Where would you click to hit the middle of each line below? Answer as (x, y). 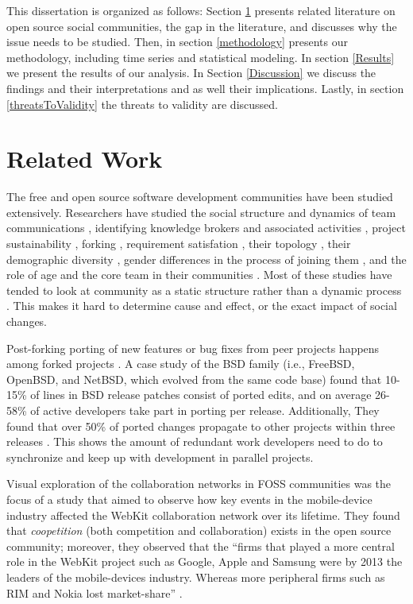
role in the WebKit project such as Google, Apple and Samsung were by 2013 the (205, 561)
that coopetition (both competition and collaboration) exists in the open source (199, 530)
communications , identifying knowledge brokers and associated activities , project (206, 228)
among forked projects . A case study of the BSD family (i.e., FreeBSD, (181, 364)
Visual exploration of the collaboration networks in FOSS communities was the (199, 484)
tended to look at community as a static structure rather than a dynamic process (204, 290)
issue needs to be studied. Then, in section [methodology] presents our (177, 42)
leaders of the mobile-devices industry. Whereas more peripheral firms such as (196, 577)
